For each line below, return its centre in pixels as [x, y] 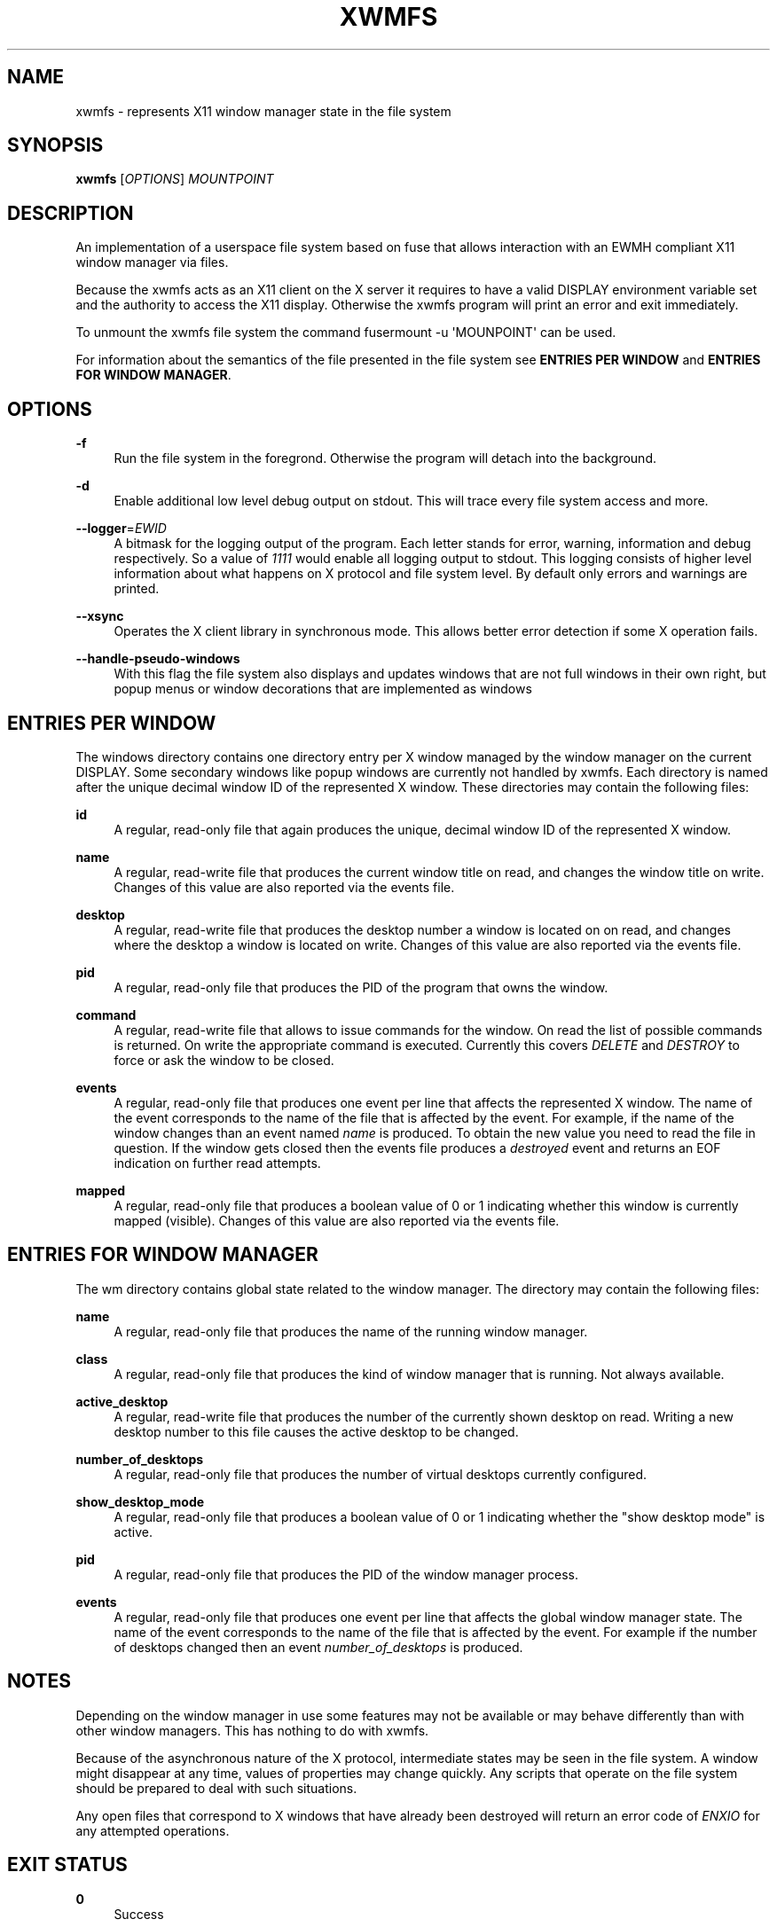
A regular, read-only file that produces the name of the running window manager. [351, 1331]
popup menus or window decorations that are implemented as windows [323, 689]
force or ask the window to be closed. [224, 1060]
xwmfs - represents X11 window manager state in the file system [263, 111]
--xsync [100, 616]
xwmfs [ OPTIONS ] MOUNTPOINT [175, 179]
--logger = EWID [121, 529]
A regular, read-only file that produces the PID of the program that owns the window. [361, 987]
